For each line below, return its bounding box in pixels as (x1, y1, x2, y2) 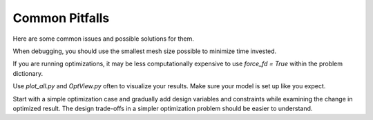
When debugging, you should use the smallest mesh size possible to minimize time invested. (12, 47, 277, 55)
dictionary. (12, 69, 44, 77)
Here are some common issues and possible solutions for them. (12, 34, 195, 43)
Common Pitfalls (12, 10, 110, 26)
